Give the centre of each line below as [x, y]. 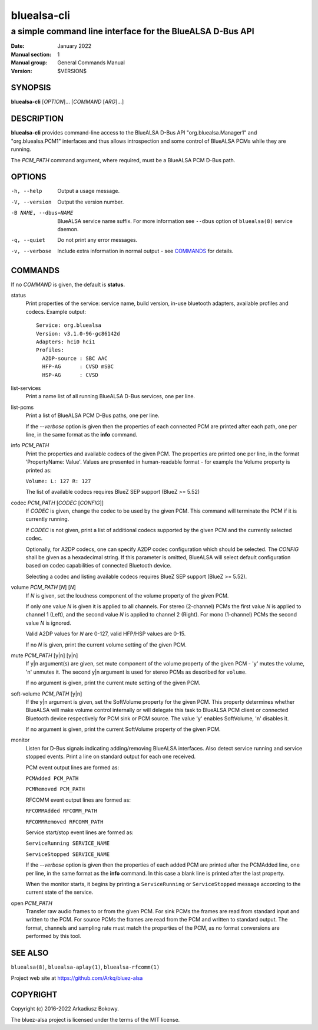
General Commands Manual [91, 63]
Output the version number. [91, 202]
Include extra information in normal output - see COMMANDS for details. [145, 251]
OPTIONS [29, 177]
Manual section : [31, 54]
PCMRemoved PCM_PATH [55, 789]
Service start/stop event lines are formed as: [79, 832]
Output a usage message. [89, 191]
